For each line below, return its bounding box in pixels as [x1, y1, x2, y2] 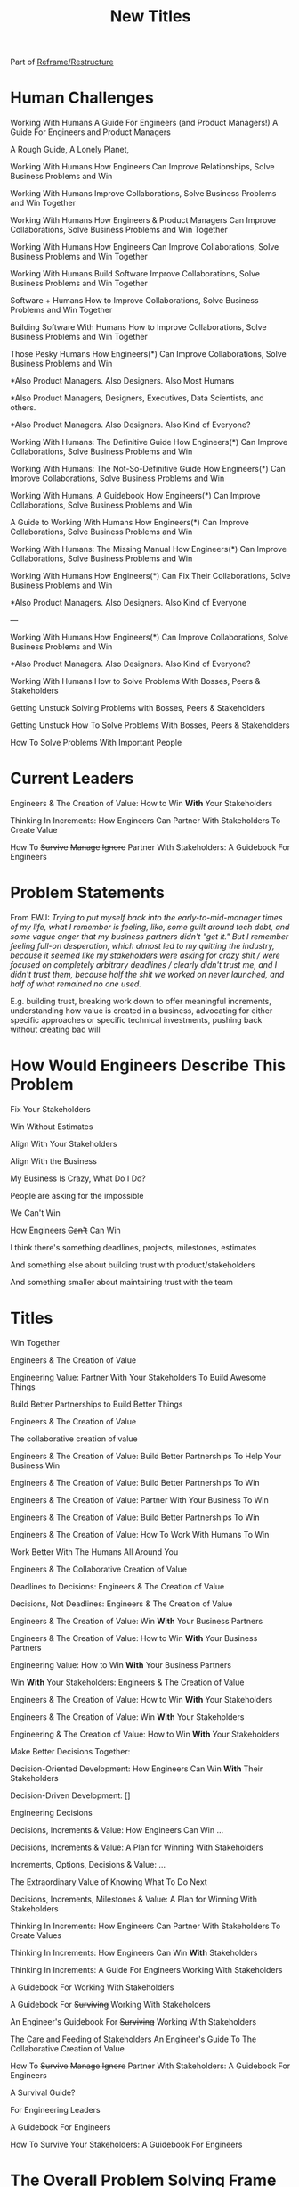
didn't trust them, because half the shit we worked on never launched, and [10, 970, 285, 979]
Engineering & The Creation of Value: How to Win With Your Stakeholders [10, 1729, 280, 1739]
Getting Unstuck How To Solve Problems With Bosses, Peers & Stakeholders [10, 720, 290, 730]
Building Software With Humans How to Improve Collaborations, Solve [10, 322, 267, 333]
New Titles [109, 6, 191, 27]
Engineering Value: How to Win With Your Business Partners [10, 1659, 232, 1670]
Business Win [10, 1460, 61, 1471]
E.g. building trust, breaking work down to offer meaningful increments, [10, 996, 272, 1006]
